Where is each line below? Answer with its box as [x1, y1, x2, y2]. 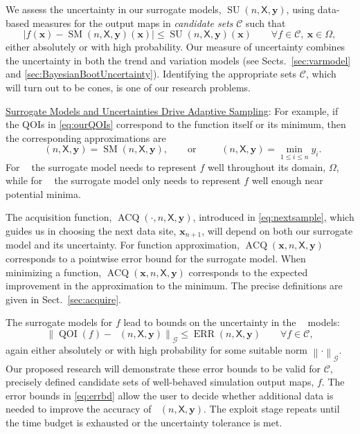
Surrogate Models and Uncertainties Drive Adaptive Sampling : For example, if [6, 103, 339, 118]
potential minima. [6, 186, 81, 201]
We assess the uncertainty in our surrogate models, [6, 2, 222, 16]
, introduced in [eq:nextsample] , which [192, 210, 354, 224]
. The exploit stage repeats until [204, 401, 340, 416]
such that [246, 15, 286, 30]
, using [286, 2, 315, 16]
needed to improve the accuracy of [6, 401, 152, 416]
